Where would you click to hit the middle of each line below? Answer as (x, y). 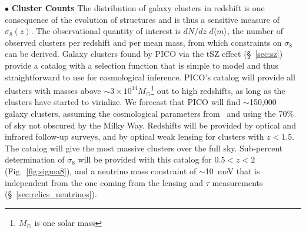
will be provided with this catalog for (145, 159)
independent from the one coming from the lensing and (104, 182)
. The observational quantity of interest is (106, 31)
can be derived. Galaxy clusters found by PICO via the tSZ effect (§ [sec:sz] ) (144, 54)
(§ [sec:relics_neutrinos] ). (51, 194)
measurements (237, 182)
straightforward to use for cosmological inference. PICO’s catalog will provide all (150, 77)
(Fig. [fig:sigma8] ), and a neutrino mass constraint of (101, 170)
